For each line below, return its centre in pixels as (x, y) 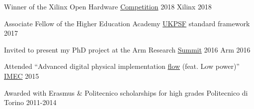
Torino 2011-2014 (30, 102)
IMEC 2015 (22, 76)
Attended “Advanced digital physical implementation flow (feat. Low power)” (122, 66)
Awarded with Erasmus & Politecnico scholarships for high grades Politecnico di (126, 92)
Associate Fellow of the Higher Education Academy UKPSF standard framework (127, 23)
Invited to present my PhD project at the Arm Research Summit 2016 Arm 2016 (127, 49)
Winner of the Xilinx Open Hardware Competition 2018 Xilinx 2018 (108, 6)
